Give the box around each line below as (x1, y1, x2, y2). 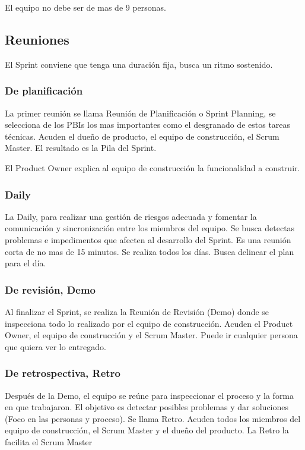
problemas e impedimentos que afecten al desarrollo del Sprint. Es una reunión (5, 233, 291, 246)
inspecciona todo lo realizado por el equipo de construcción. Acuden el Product (5, 317, 293, 329)
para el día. (5, 257, 46, 269)
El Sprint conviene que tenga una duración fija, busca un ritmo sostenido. (5, 58, 273, 70)
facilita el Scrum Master (5, 435, 93, 448)
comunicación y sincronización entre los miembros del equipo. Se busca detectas (5, 222, 295, 234)
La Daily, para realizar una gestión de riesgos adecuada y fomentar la (5, 210, 257, 222)
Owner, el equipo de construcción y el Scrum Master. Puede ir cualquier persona (5, 329, 298, 341)
